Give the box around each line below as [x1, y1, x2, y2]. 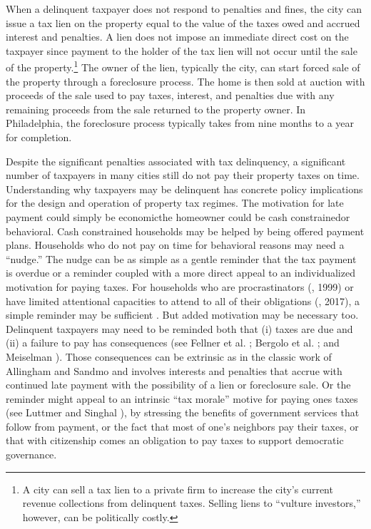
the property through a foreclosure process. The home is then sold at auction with [6, 73, 365, 88]
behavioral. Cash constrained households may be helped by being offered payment [6, 223, 365, 238]
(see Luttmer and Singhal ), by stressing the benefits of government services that [6, 405, 360, 420]
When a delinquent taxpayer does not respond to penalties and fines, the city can [6, 1, 362, 16]
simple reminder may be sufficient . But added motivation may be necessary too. [6, 307, 359, 322]
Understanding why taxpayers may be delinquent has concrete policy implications [6, 181, 363, 196]
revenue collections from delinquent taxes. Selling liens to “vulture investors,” [22, 495, 361, 510]
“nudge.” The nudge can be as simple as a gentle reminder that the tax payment [6, 251, 357, 266]
